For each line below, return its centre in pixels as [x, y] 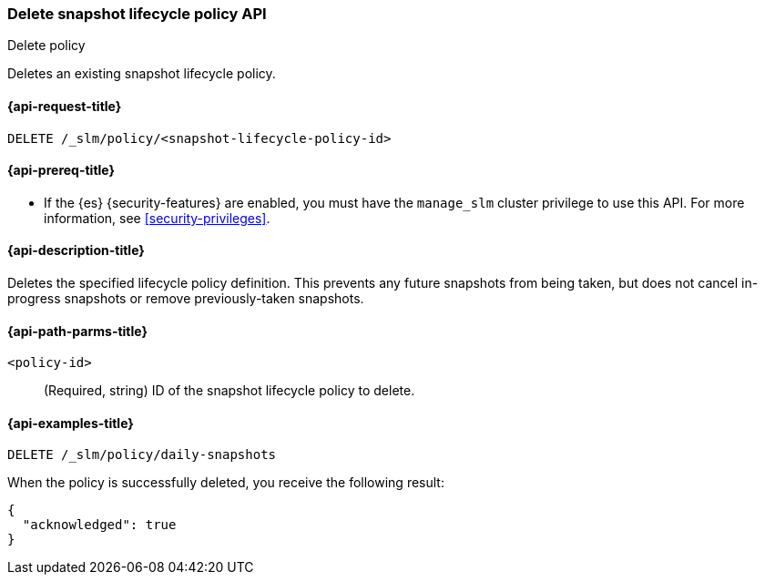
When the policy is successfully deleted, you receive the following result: [226, 483]
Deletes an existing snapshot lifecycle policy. [142, 74]
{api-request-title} [65, 106]
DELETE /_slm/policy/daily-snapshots [142, 455]
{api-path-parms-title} [78, 331]
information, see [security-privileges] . [157, 218]
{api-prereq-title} [61, 170]
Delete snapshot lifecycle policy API [137, 14]
